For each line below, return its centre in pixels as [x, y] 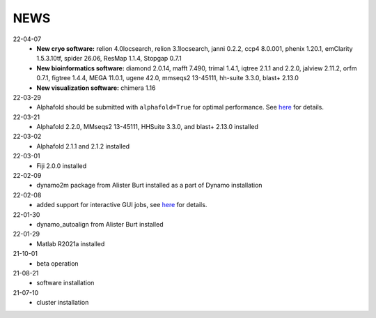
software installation [65, 283]
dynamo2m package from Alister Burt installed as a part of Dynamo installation [149, 185]
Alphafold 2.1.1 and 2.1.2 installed [83, 146]
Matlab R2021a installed [71, 243]
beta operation [58, 263]
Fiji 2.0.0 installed [62, 166]
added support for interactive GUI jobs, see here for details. [122, 205]
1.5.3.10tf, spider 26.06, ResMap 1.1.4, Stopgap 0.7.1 [109, 59]
